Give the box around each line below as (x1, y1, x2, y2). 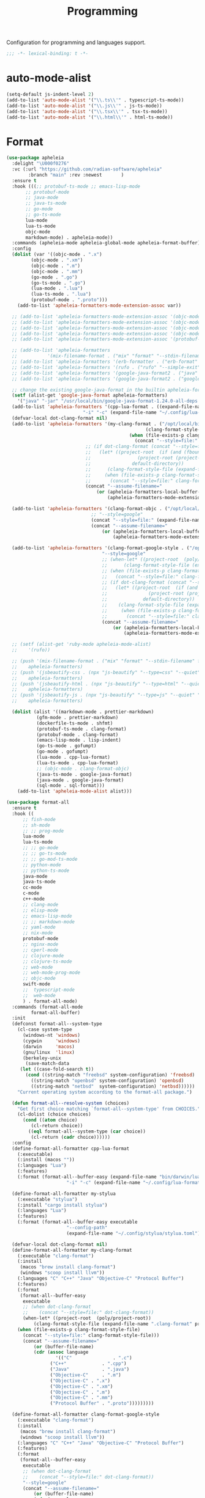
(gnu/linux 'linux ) (22, 1049, 75, 1055)
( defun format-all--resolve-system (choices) (12, 1100, 130, 1106)
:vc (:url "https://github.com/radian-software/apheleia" (12, 166, 163, 172)
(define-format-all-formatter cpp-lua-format (12, 1145, 130, 1152)
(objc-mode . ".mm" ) (31, 268, 84, 274)
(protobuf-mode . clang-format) (36, 731, 119, 737)
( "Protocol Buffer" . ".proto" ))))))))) (49, 1400, 154, 1406)
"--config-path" (66, 1225, 108, 1231)
